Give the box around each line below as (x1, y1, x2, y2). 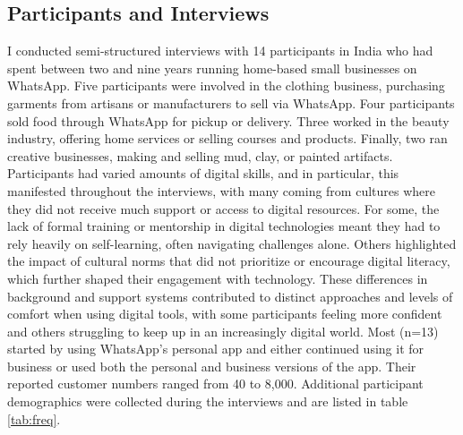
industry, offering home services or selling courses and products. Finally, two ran (7, 129, 448, 148)
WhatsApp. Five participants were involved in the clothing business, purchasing (7, 76, 445, 95)
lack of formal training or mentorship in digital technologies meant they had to (7, 217, 441, 235)
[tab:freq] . (7, 409, 61, 428)
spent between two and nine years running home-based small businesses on (7, 58, 417, 77)
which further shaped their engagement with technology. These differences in (7, 269, 428, 287)
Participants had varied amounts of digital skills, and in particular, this (7, 164, 399, 183)
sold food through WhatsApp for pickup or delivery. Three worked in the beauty (7, 111, 450, 130)
